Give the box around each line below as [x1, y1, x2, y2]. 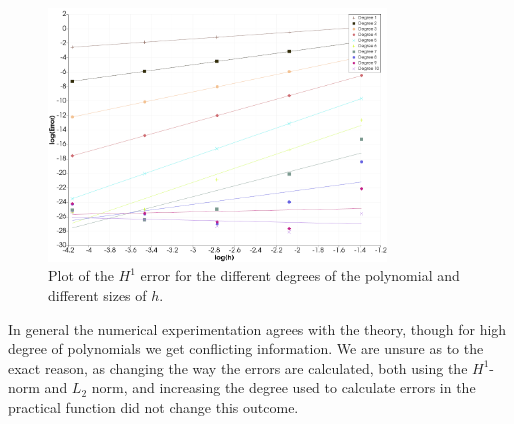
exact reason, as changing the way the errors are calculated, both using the [8, 357, 468, 378]
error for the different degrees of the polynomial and [140, 265, 460, 286]
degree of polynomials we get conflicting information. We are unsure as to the [8, 338, 484, 359]
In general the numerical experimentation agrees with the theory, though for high [8, 318, 507, 339]
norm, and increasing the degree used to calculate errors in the [91, 377, 476, 398]
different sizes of [48, 284, 147, 305]
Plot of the [48, 265, 114, 286]
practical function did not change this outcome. [8, 396, 299, 417]
